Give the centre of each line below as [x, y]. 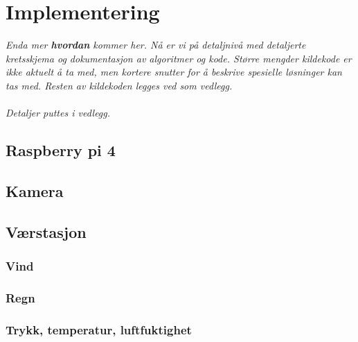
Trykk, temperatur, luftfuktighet [99, 329]
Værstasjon [46, 231]
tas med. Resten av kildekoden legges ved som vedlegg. [119, 85]
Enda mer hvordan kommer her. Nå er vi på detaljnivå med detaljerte [156, 45]
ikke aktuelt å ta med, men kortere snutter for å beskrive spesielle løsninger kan [174, 72]
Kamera [35, 190]
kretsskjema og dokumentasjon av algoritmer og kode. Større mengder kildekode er [179, 58]
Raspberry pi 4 [61, 150]
